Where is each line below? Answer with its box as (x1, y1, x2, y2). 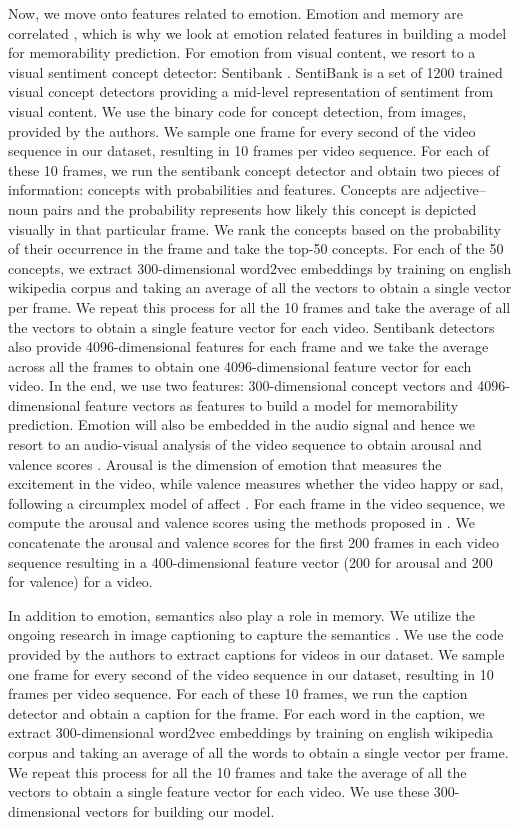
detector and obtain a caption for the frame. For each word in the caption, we (8, 702, 485, 723)
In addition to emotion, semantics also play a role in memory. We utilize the (8, 604, 475, 625)
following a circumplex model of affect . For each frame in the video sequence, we (8, 492, 505, 513)
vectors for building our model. (85, 800, 275, 821)
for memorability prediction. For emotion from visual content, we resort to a (8, 42, 476, 63)
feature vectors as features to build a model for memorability (85, 394, 459, 415)
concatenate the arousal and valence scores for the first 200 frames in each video (8, 532, 499, 553)
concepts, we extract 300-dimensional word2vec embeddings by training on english (8, 257, 512, 278)
